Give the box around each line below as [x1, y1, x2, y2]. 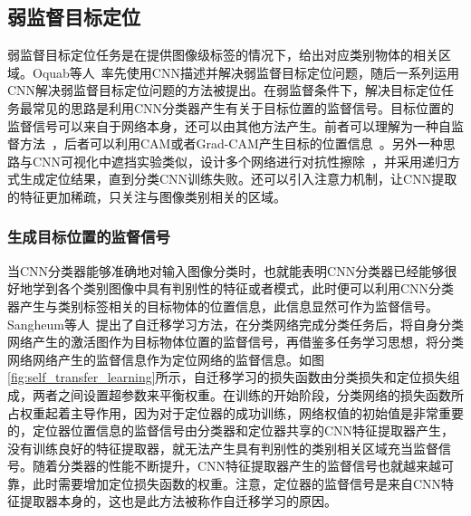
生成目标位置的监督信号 [7, 225, 170, 248]
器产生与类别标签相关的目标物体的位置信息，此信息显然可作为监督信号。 [7, 296, 438, 315]
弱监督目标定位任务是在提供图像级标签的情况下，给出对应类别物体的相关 [7, 45, 438, 64]
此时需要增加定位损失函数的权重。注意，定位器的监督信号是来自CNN [32, 473, 442, 492]
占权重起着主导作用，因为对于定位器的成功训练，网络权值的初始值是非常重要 [7, 403, 464, 422]
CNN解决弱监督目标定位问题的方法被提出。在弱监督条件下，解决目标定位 [7, 81, 442, 100]
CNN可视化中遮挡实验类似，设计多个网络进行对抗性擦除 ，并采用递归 [32, 151, 448, 170]
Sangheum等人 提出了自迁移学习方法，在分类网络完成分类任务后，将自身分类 [7, 314, 465, 333]
